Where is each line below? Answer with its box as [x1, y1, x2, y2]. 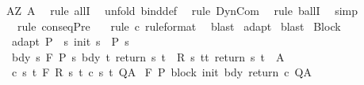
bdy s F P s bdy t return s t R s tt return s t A [11, 48, 285, 65]
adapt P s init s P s [11, 33, 129, 50]
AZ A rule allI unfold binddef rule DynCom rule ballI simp [6, 2, 358, 18]
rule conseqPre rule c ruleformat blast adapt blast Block [17, 17, 341, 34]
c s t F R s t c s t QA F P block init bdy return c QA [11, 64, 312, 80]
